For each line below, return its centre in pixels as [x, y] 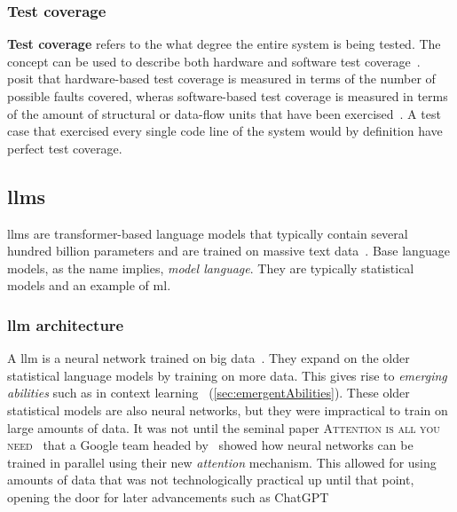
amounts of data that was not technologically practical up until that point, [211, 480]
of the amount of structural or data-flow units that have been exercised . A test [224, 113]
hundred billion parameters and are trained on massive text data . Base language [228, 251]
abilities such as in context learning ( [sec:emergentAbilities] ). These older [209, 393]
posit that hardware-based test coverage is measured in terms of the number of [221, 79]
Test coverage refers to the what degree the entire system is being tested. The [224, 44]
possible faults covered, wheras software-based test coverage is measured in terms [228, 96]
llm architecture [66, 324]
